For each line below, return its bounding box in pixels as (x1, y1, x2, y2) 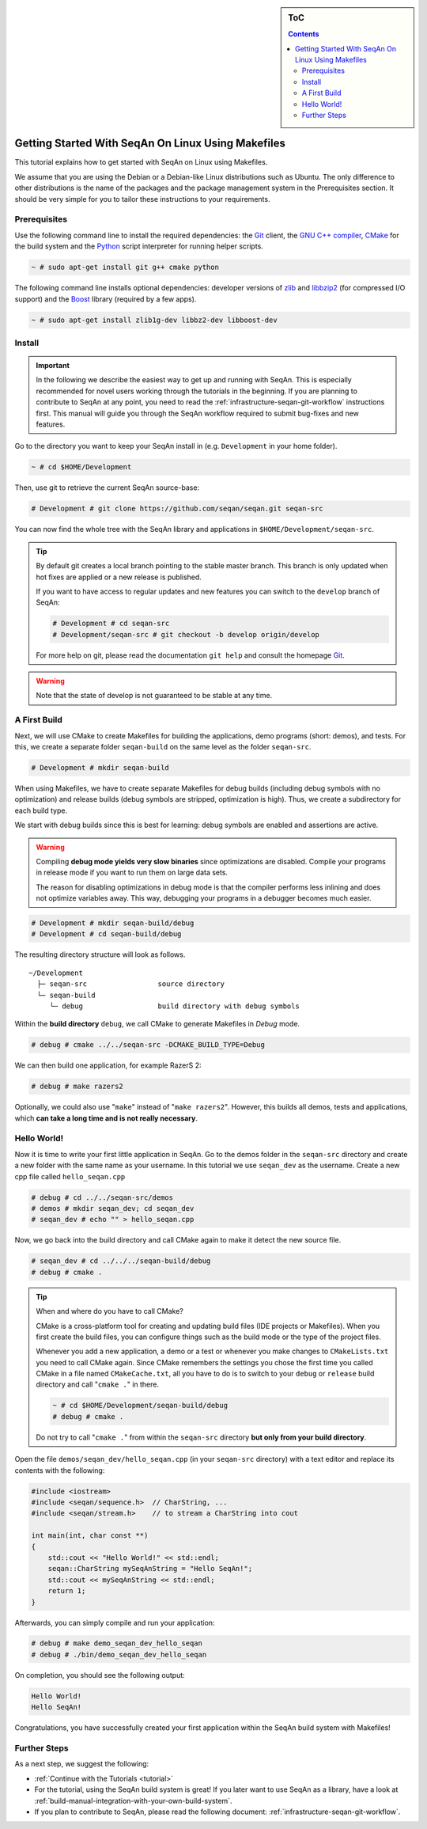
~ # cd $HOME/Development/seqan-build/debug (52, 1401, 229, 1410)
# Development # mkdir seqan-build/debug (31, 919, 195, 928)
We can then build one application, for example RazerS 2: (14, 1061, 202, 1070)
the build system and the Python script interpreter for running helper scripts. (14, 241, 264, 251)
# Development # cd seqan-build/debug (31, 930, 182, 939)
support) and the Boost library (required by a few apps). (14, 294, 197, 304)
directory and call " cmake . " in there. (36, 1379, 160, 1389)
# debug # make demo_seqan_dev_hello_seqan (31, 1639, 203, 1648)
